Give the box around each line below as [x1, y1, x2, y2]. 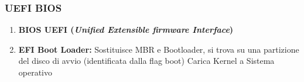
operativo [18, 66, 53, 78]
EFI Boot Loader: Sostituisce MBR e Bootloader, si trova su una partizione [18, 43, 299, 55]
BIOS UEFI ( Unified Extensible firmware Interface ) [18, 23, 234, 36]
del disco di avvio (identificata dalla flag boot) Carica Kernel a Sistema [18, 54, 275, 67]
